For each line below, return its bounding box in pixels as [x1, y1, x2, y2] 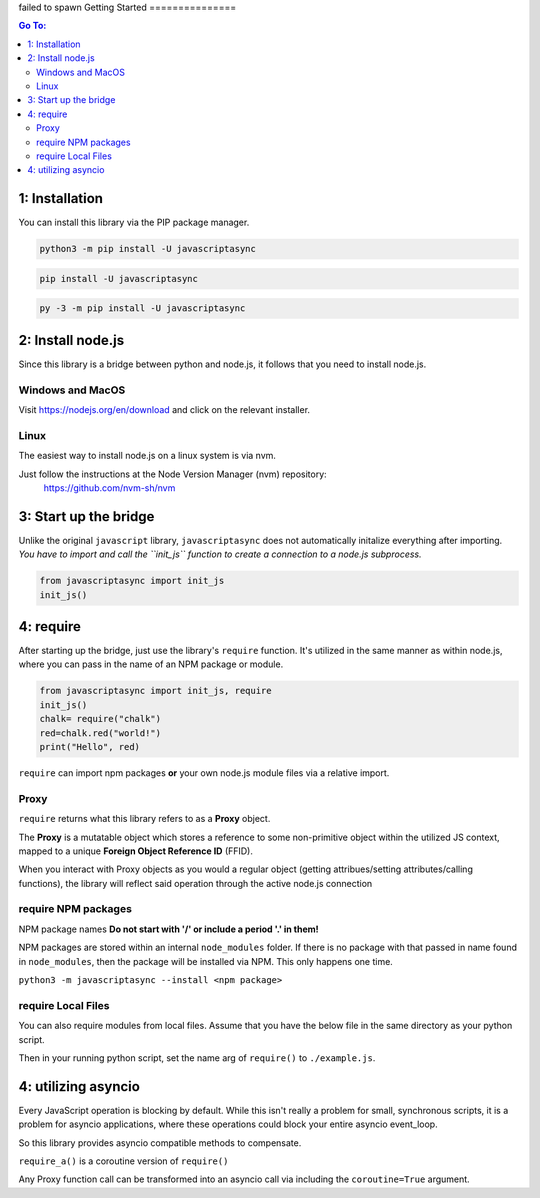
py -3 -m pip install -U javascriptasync [39, 303, 246, 314]
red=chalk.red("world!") [39, 727, 162, 739]
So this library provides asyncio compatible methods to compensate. [18, 1136, 302, 1149]
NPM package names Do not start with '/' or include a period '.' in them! [18, 923, 319, 935]
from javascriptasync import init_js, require [39, 685, 272, 697]
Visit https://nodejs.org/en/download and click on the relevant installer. [18, 403, 310, 415]
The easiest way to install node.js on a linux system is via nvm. [18, 450, 277, 462]
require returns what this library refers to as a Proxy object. [18, 813, 271, 825]
